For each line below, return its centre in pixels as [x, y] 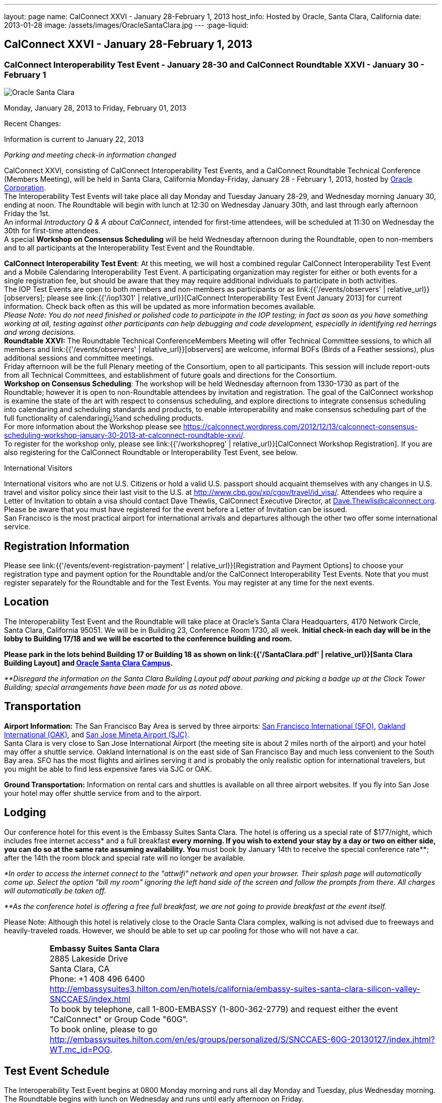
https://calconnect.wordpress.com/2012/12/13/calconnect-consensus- [300, 427]
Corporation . [25, 188]
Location [26, 602]
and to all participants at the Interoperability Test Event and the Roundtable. [129, 248]
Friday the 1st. [27, 214]
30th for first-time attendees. [52, 231]
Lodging [25, 813]
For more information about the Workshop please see [93, 427]
